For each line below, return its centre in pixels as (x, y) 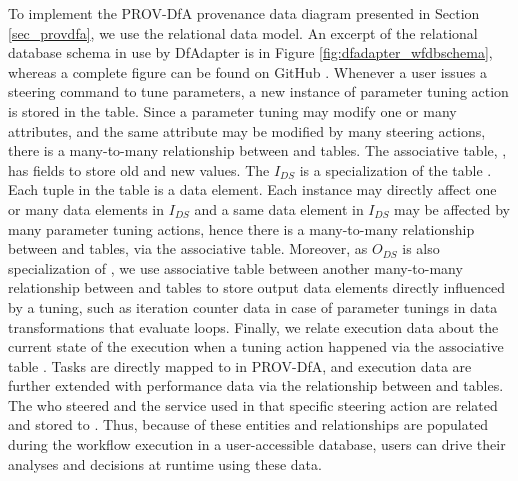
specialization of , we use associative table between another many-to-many (235, 267)
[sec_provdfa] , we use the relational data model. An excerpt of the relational (243, 32)
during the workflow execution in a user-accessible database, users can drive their (257, 444)
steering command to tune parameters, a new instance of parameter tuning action (258, 91)
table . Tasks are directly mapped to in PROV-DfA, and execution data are (240, 365)
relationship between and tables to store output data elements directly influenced (257, 287)
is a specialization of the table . (395, 169)
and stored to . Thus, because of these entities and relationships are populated (248, 424)
